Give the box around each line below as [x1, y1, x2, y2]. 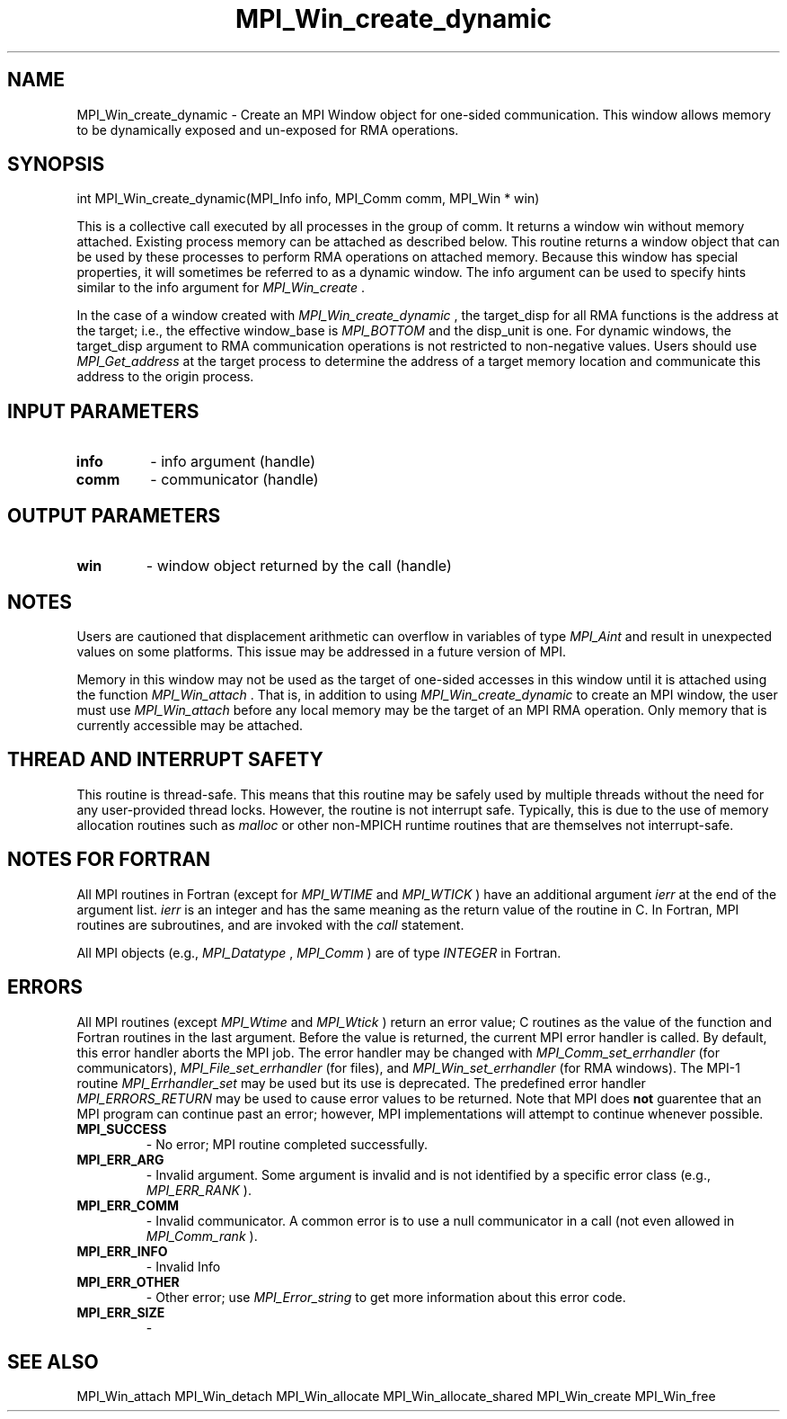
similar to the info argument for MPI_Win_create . [76, 280, 365, 296]
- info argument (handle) [150, 452, 316, 471]
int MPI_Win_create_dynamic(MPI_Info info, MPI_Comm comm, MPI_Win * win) [76, 191, 540, 207]
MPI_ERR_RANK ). [146, 1182, 252, 1198]
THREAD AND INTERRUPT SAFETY [7, 748, 323, 772]
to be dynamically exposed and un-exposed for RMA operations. [76, 121, 459, 138]
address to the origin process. [76, 369, 254, 385]
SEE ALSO [7, 1350, 99, 1373]
